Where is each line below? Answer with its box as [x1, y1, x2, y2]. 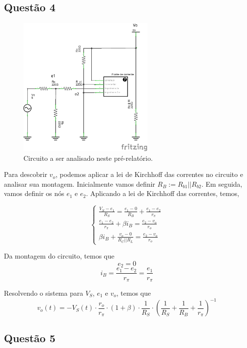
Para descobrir [4, 169, 47, 179]
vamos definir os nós [4, 188, 64, 198]
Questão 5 [4, 330, 56, 346]
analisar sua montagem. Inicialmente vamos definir [4, 178, 155, 189]
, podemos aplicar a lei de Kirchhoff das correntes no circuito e [55, 169, 243, 179]
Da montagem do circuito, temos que [4, 251, 115, 261]
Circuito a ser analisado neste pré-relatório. [23, 152, 153, 163]
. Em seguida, [201, 178, 243, 189]
